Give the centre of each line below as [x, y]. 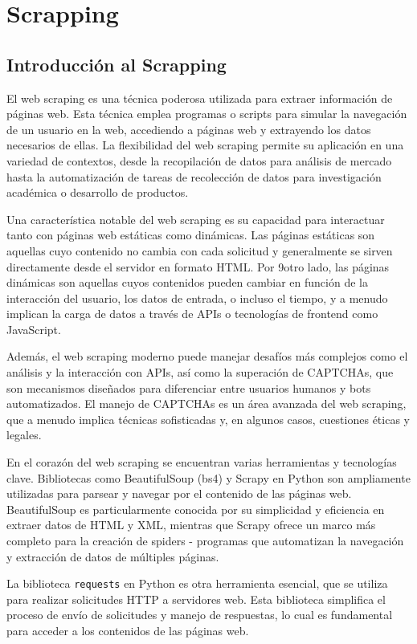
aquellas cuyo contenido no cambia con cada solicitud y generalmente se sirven [200, 250]
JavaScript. [34, 329]
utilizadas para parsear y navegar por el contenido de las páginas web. [179, 493]
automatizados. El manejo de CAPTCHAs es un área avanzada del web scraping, [206, 404]
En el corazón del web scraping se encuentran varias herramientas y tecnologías [202, 462]
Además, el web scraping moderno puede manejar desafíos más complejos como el [207, 356]
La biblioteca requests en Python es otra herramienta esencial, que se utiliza [197, 583]
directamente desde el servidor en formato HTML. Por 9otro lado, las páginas [198, 266]
